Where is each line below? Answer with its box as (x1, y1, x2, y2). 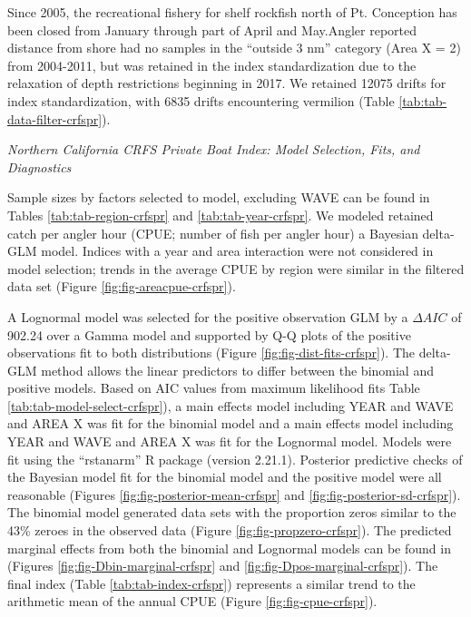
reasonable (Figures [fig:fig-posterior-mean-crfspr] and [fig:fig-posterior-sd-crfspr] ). (7, 485, 461, 504)
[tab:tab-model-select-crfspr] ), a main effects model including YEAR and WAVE (7, 396, 454, 415)
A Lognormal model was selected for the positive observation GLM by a (7, 307, 408, 326)
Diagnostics (7, 157, 72, 176)
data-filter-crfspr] (7, 109, 103, 128)
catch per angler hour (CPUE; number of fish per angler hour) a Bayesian (7, 223, 418, 242)
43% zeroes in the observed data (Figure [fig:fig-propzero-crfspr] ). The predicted (7, 521, 452, 540)
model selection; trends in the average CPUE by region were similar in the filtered (7, 259, 465, 278)
